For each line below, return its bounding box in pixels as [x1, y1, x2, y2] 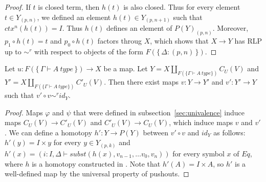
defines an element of [106, 23, 172, 33]
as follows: [213, 127, 246, 137]
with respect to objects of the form [34, 46, 143, 56]
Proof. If [5, 2, 31, 12]
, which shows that [150, 35, 209, 46]
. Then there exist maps [104, 76, 179, 87]
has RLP [234, 35, 262, 46]
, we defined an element [37, 11, 111, 22]
